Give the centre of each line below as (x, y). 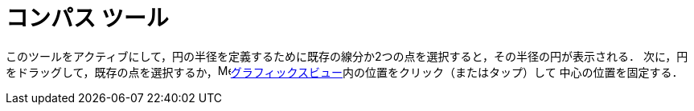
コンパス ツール (87, 18)
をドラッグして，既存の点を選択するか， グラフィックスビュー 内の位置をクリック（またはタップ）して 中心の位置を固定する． (345, 72)
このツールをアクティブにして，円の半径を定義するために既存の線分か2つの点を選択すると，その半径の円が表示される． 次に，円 (347, 56)
